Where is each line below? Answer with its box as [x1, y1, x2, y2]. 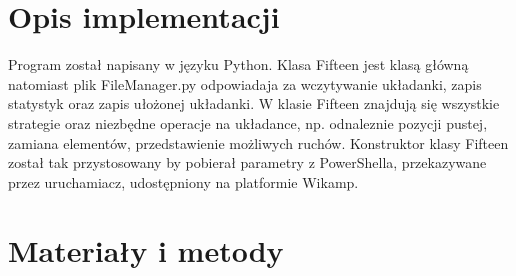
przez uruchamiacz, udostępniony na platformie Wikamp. [8, 171, 359, 192]
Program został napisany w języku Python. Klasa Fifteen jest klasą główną [8, 54, 469, 75]
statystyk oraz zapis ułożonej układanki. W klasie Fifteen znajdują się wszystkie [8, 93, 500, 114]
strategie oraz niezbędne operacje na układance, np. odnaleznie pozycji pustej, [8, 112, 488, 133]
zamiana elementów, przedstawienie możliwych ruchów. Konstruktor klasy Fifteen [8, 132, 509, 153]
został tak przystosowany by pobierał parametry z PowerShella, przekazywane [8, 152, 487, 173]
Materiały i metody [8, 230, 284, 271]
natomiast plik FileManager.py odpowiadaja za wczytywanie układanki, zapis [8, 73, 482, 94]
